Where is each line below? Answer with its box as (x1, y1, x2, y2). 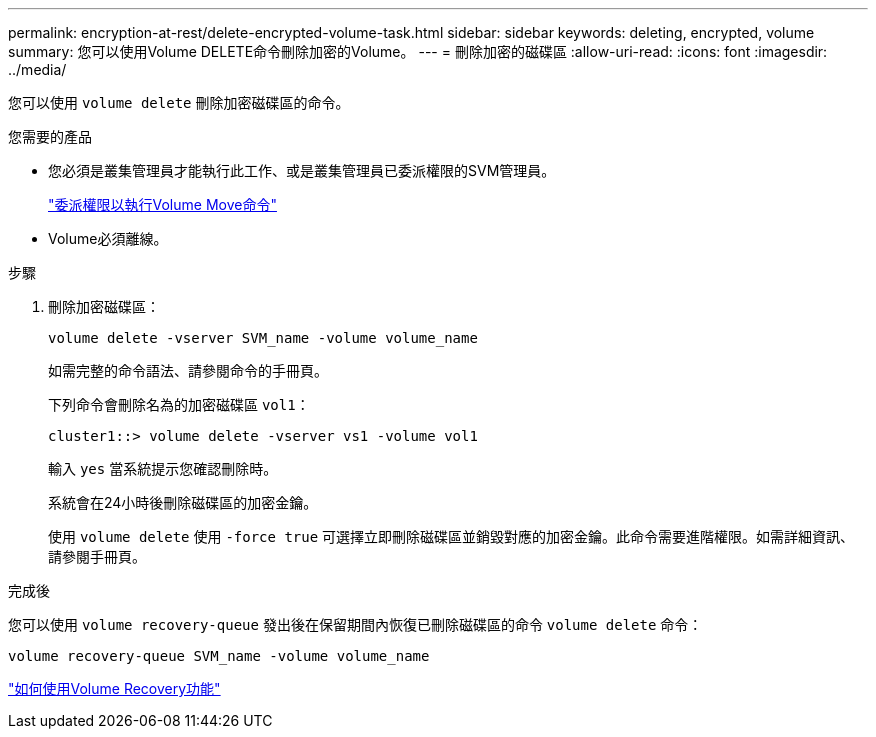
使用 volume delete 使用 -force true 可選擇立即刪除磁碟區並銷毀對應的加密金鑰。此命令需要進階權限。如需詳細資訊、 (48, 528, 855, 545)
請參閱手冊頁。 (48, 548, 146, 565)
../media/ (8, 61, 67, 78)
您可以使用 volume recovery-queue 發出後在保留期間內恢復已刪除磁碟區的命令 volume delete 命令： (8, 616, 703, 633)
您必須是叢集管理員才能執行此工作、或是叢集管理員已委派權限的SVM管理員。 (48, 162, 556, 179)
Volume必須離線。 (48, 230, 168, 247)
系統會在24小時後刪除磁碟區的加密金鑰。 (48, 494, 318, 511)
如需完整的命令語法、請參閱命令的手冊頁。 (48, 362, 328, 379)
